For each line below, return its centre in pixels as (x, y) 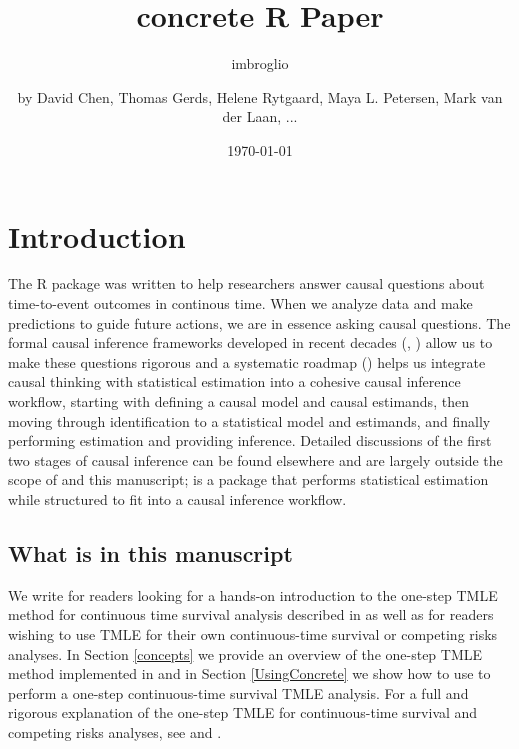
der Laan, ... (260, 116)
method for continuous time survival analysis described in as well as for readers (251, 614)
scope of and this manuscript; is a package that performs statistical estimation (248, 479)
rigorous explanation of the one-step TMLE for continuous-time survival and (243, 712)
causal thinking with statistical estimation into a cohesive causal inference (234, 381)
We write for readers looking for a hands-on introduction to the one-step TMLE (253, 594)
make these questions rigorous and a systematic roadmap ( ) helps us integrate (247, 361)
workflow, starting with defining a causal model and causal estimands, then (238, 401)
